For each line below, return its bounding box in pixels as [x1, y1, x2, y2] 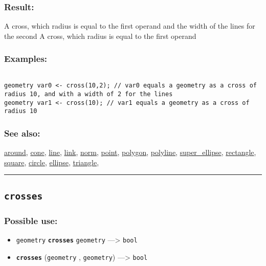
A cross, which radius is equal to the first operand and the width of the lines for [4, 20, 255, 31]
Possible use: [4, 214, 58, 227]
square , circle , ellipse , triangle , [4, 157, 99, 167]
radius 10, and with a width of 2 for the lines [4, 90, 173, 98]
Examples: [4, 52, 48, 65]
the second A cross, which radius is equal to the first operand [4, 30, 196, 41]
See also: [4, 126, 40, 139]
